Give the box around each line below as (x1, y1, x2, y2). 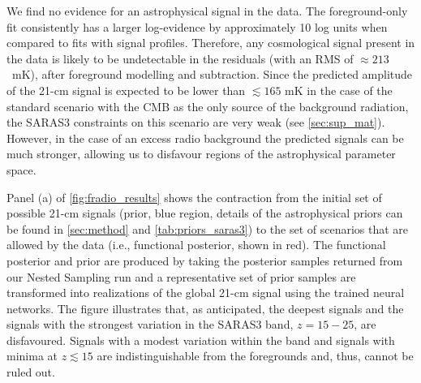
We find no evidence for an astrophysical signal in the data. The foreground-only (6, 2, 408, 19)
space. (6, 161, 37, 178)
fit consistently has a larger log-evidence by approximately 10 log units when (6, 18, 388, 35)
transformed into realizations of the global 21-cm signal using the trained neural (6, 284, 405, 301)
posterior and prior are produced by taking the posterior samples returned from (6, 252, 403, 269)
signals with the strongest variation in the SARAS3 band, (6, 316, 294, 333)
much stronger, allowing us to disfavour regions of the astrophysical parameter (6, 145, 396, 162)
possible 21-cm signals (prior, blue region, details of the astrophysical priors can (6, 204, 403, 222)
